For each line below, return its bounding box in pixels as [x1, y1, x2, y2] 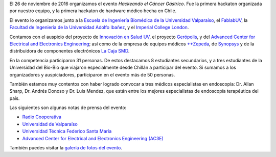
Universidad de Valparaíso [22, 121, 78, 127]
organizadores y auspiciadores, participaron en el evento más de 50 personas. [9, 71, 175, 77]
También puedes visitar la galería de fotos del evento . [9, 145, 122, 151]
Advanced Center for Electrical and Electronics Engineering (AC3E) [22, 135, 164, 141]
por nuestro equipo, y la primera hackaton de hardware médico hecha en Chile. [9, 8, 177, 14]
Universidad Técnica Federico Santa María [22, 128, 112, 135]
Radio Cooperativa [22, 114, 61, 120]
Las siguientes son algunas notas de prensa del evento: [9, 104, 127, 111]
